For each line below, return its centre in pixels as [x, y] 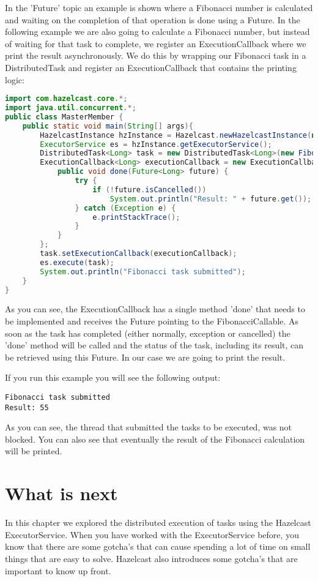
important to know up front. [58, 570]
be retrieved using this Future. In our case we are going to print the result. [145, 357]
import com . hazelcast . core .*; [66, 99]
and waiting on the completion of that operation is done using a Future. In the [153, 19]
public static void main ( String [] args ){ [108, 126]
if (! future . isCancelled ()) [150, 189]
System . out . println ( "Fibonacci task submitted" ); [143, 272]
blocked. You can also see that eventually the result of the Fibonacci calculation [155, 439]
